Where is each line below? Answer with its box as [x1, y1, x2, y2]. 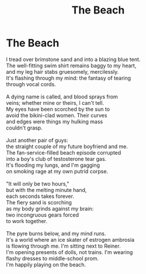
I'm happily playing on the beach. [6, 261, 86, 268]
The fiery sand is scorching [6, 198, 72, 205]
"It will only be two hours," [6, 180, 69, 187]
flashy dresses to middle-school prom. [6, 255, 99, 262]
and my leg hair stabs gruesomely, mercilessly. [6, 68, 119, 75]
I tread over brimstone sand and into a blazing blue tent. [6, 56, 141, 63]
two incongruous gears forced [6, 211, 79, 218]
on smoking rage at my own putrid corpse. [6, 167, 109, 174]
